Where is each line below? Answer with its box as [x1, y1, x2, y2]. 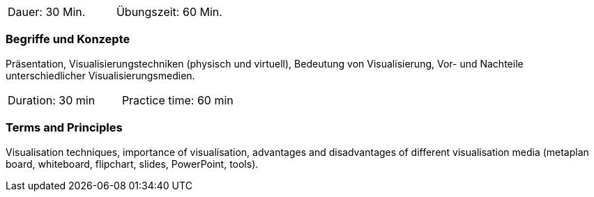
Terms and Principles [6, 120, 123, 135]
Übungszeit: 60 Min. [116, 5, 222, 19]
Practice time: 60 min [121, 93, 234, 107]
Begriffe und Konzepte [6, 32, 130, 47]
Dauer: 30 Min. [8, 5, 86, 19]
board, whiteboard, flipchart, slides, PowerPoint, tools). [6, 157, 259, 170]
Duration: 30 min [8, 93, 96, 107]
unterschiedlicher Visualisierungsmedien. [6, 69, 195, 81]
